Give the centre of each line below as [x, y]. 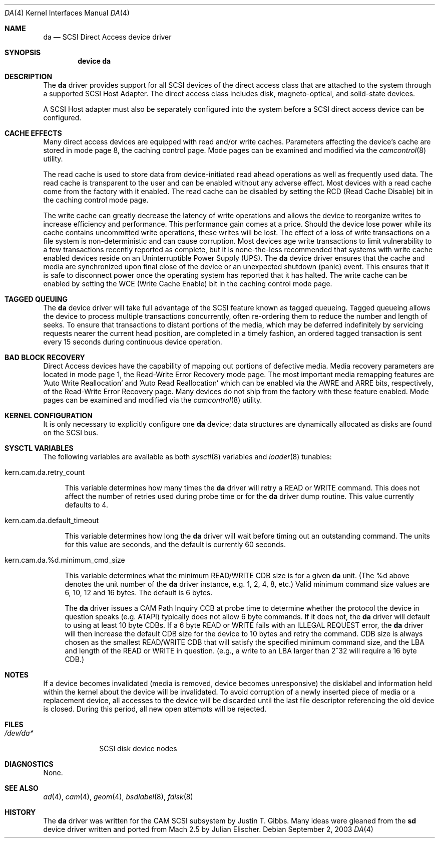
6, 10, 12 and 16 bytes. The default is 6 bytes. [139, 593]
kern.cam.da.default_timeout [52, 520]
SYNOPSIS [23, 52]
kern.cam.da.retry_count [45, 472]
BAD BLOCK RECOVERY [45, 357]
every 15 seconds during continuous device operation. [133, 342]
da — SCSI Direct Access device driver [107, 37]
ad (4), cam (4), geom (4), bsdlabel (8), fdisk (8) [118, 797]
